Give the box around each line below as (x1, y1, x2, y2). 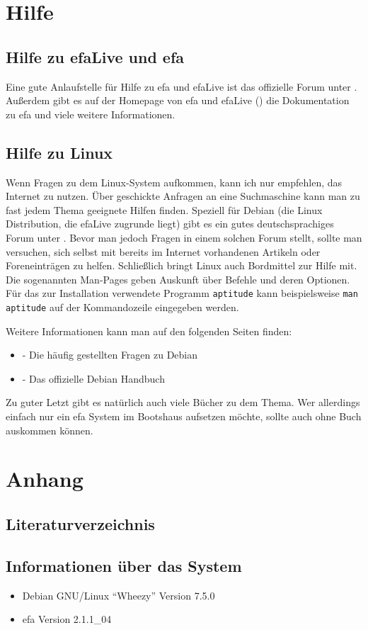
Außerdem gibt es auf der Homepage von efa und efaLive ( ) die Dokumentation (6, 93, 350, 108)
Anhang (6, 464, 84, 493)
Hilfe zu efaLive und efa (6, 45, 185, 67)
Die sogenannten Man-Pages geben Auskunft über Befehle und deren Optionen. (6, 271, 350, 286)
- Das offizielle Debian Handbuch (22, 371, 165, 386)
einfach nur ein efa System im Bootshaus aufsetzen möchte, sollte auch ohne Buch (6, 409, 362, 423)
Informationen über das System (6, 554, 242, 576)
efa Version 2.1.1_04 (22, 612, 112, 626)
